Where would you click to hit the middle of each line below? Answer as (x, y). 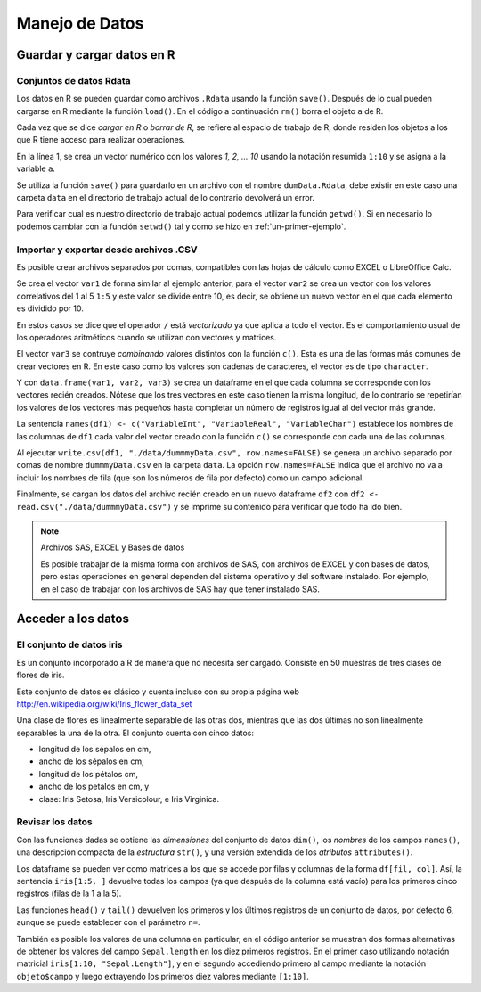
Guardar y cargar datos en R (96, 55)
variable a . (36, 168)
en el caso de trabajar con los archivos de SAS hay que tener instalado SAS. (180, 589)
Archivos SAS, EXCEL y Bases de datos (113, 547)
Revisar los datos (54, 822)
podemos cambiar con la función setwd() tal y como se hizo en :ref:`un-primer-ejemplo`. (181, 226)
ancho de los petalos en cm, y (94, 787)
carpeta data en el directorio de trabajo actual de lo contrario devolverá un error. (166, 198)
